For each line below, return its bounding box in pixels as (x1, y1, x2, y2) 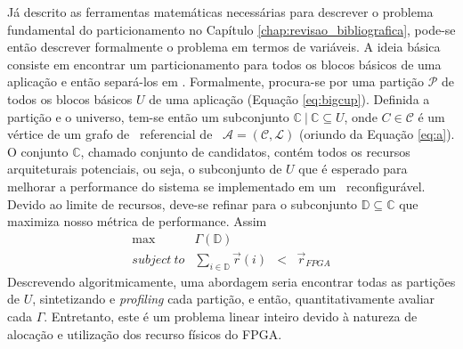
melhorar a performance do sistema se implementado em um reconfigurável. (7, 176, 426, 195)
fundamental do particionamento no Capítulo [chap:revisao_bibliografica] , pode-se (7, 20, 456, 38)
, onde (344, 107, 378, 126)
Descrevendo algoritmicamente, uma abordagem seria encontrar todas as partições (7, 272, 456, 290)
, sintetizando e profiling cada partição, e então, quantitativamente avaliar (32, 289, 435, 308)
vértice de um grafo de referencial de (7, 125, 213, 143)
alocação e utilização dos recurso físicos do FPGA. (7, 324, 282, 343)
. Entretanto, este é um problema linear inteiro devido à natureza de (44, 306, 418, 325)
